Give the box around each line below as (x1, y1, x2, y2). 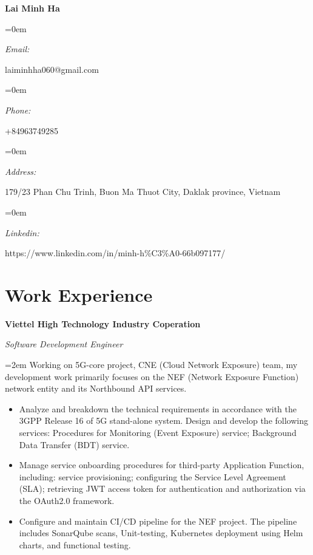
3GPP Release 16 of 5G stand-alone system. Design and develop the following (19, 414, 308, 427)
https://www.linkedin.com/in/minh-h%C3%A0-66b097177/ (5, 247, 226, 259)
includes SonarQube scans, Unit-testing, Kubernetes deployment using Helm (19, 526, 303, 539)
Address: (5, 165, 36, 177)
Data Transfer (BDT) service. (19, 438, 130, 451)
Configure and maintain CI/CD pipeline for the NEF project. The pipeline (19, 514, 297, 527)
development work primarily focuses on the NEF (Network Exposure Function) (5, 370, 299, 383)
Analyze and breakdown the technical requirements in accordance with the (19, 402, 297, 415)
